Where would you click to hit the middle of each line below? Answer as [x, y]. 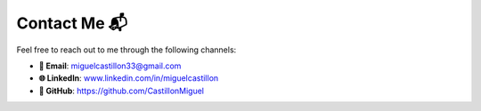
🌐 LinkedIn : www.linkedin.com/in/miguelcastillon [129, 78]
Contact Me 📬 [72, 23]
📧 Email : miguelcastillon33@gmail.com [110, 66]
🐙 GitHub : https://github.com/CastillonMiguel [122, 91]
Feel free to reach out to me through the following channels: [126, 50]
